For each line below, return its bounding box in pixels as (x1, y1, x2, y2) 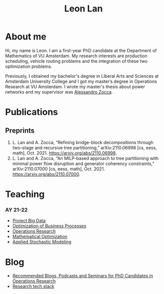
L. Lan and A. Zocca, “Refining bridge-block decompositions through (12, 139, 154, 145)
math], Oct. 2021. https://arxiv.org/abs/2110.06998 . (12, 150, 117, 156)
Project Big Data (12, 218, 46, 224)
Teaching (5, 189, 45, 200)
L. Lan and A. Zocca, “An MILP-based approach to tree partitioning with (12, 155, 159, 161)
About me (5, 31, 47, 42)
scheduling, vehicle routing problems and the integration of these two (5, 58, 148, 64)
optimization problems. (5, 63, 52, 69)
